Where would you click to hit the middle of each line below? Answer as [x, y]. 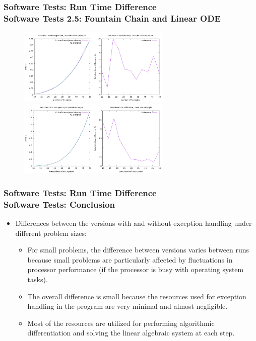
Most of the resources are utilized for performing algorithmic [121, 323]
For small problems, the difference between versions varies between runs [138, 250]
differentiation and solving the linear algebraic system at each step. [131, 333]
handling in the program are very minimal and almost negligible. [127, 306]
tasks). [38, 279]
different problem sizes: [51, 233]
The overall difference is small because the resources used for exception [137, 296]
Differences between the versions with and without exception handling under [134, 223]
